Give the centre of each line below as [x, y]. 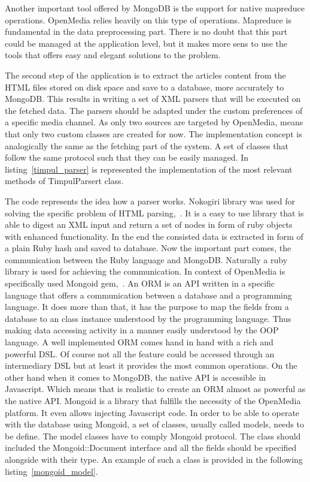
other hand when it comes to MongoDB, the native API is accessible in [136, 377]
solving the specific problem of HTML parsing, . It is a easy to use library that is [154, 213]
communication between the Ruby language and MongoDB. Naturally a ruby [146, 259]
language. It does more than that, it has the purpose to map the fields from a [147, 307]
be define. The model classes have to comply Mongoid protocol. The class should [153, 436]
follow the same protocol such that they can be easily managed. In [127, 157]
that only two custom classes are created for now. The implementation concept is [154, 133]
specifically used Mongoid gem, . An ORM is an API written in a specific [140, 283]
